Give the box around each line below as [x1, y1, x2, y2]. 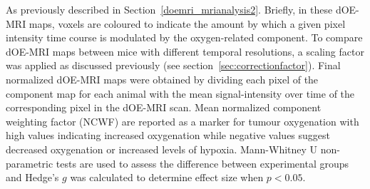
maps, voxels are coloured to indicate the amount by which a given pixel [29, 16, 346, 31]
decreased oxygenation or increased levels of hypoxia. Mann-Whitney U [6, 141, 318, 156]
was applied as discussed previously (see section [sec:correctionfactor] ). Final [6, 58, 341, 73]
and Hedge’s [6, 170, 59, 185]
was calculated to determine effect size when [70, 170, 264, 185]
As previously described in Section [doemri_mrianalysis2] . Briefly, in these [6, 2, 333, 16]
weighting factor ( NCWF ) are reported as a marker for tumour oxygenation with [6, 113, 359, 128]
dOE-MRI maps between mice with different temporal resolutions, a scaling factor [6, 44, 364, 58]
